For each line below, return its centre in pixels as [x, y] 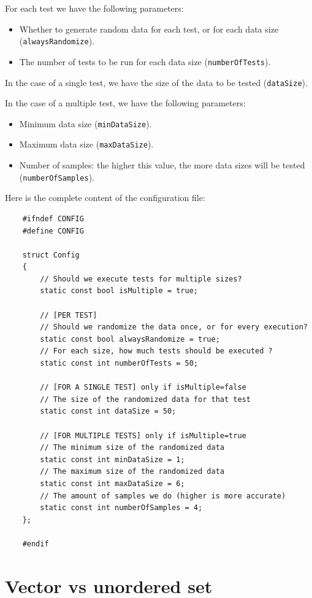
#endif [36, 544]
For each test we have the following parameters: [94, 8]
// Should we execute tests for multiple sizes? [141, 279]
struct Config [51, 255]
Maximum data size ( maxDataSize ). [86, 144]
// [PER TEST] [69, 315]
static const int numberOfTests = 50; [119, 364]
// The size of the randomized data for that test [145, 399]
